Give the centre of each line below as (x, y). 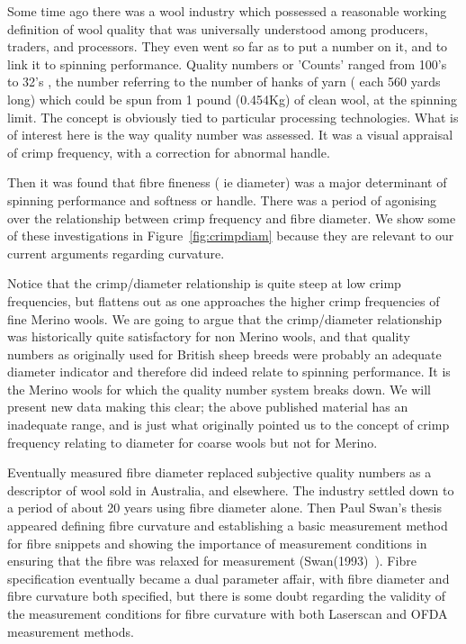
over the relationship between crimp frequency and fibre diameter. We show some (232, 218)
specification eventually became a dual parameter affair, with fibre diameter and (229, 578)
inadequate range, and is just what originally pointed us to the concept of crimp (229, 425)
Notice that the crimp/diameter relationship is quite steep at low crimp (204, 283)
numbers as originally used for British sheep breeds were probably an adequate (224, 354)
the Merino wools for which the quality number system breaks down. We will (220, 389)
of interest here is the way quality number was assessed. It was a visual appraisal (230, 135)
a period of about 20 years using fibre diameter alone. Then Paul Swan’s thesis (224, 508)
